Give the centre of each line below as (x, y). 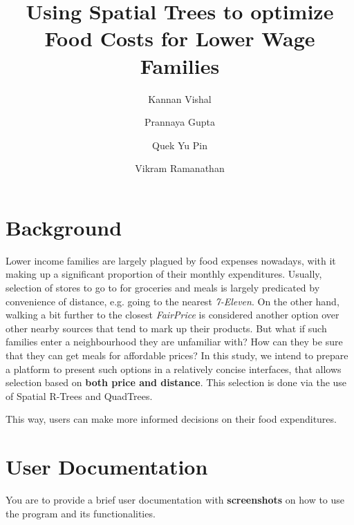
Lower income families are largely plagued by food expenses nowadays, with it (171, 260)
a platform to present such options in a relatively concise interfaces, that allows (174, 369)
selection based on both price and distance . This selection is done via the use (176, 382)
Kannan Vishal (180, 98)
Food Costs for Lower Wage (180, 38)
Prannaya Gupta (180, 122)
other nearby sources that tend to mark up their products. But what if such (166, 328)
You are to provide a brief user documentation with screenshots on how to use (175, 500)
